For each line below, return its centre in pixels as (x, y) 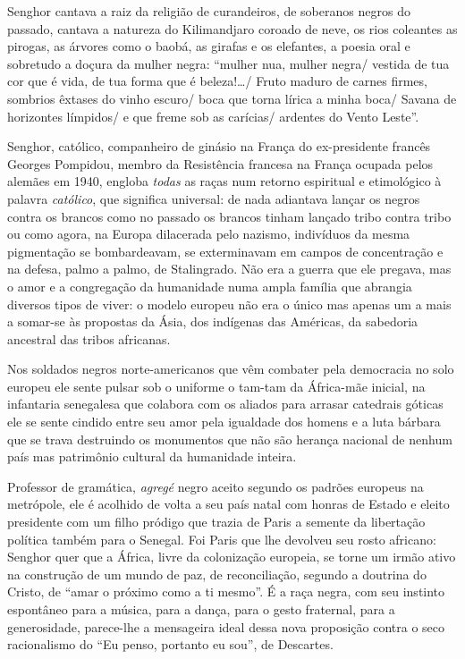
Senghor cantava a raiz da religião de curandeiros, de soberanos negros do (209, 11)
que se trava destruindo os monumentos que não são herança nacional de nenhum (230, 439)
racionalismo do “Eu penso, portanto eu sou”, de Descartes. (170, 644)
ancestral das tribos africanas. (89, 338)
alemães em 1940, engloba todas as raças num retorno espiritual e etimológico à (224, 181)
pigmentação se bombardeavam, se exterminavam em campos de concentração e (225, 251)
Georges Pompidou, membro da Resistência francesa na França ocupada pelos (220, 163)
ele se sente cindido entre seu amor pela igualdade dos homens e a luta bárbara (224, 422)
